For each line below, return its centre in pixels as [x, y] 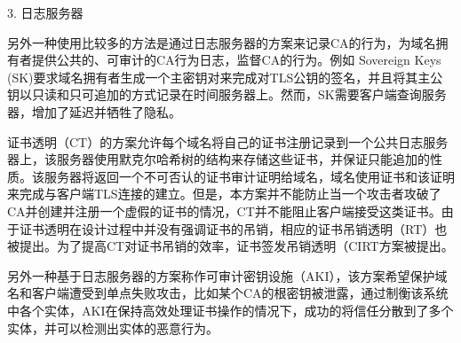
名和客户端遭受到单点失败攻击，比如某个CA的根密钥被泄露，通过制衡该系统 [228, 293]
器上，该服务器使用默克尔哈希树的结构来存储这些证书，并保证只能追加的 [219, 159]
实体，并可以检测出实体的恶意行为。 [113, 327]
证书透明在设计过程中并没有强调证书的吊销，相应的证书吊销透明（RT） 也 [233, 228]
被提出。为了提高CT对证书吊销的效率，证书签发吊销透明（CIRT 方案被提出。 [230, 246]
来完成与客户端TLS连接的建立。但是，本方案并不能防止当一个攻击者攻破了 [224, 194]
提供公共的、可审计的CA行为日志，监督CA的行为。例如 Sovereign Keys [236, 60]
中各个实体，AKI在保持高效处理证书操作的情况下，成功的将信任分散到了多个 [230, 310]
